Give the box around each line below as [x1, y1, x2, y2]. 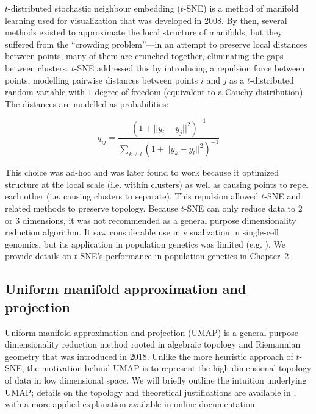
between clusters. [5, 61, 69, 74]
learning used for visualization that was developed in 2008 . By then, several [5, 13, 287, 26]
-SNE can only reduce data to [184, 202, 295, 214]
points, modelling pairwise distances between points [5, 73, 198, 86]
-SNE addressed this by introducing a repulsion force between [74, 61, 305, 74]
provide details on [5, 249, 72, 262]
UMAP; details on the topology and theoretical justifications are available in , [5, 385, 296, 398]
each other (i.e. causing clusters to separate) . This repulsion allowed [5, 190, 259, 202]
